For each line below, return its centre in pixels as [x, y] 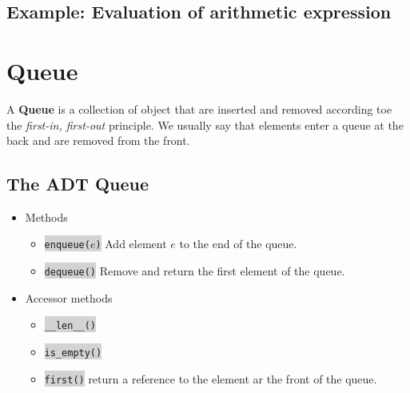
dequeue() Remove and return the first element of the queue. [195, 271]
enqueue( [67, 245]
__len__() [70, 326]
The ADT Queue [78, 184]
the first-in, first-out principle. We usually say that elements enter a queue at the [205, 124]
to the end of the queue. [238, 244]
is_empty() [73, 353]
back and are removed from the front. [98, 140]
